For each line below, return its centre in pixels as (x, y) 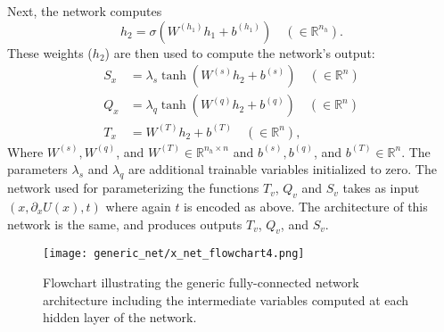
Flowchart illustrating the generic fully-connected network (201, 282)
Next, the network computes (85, 11)
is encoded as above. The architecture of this (306, 206)
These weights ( (50, 52)
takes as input (381, 188)
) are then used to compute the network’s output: (240, 52)
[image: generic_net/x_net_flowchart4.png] (174, 254)
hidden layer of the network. (120, 317)
